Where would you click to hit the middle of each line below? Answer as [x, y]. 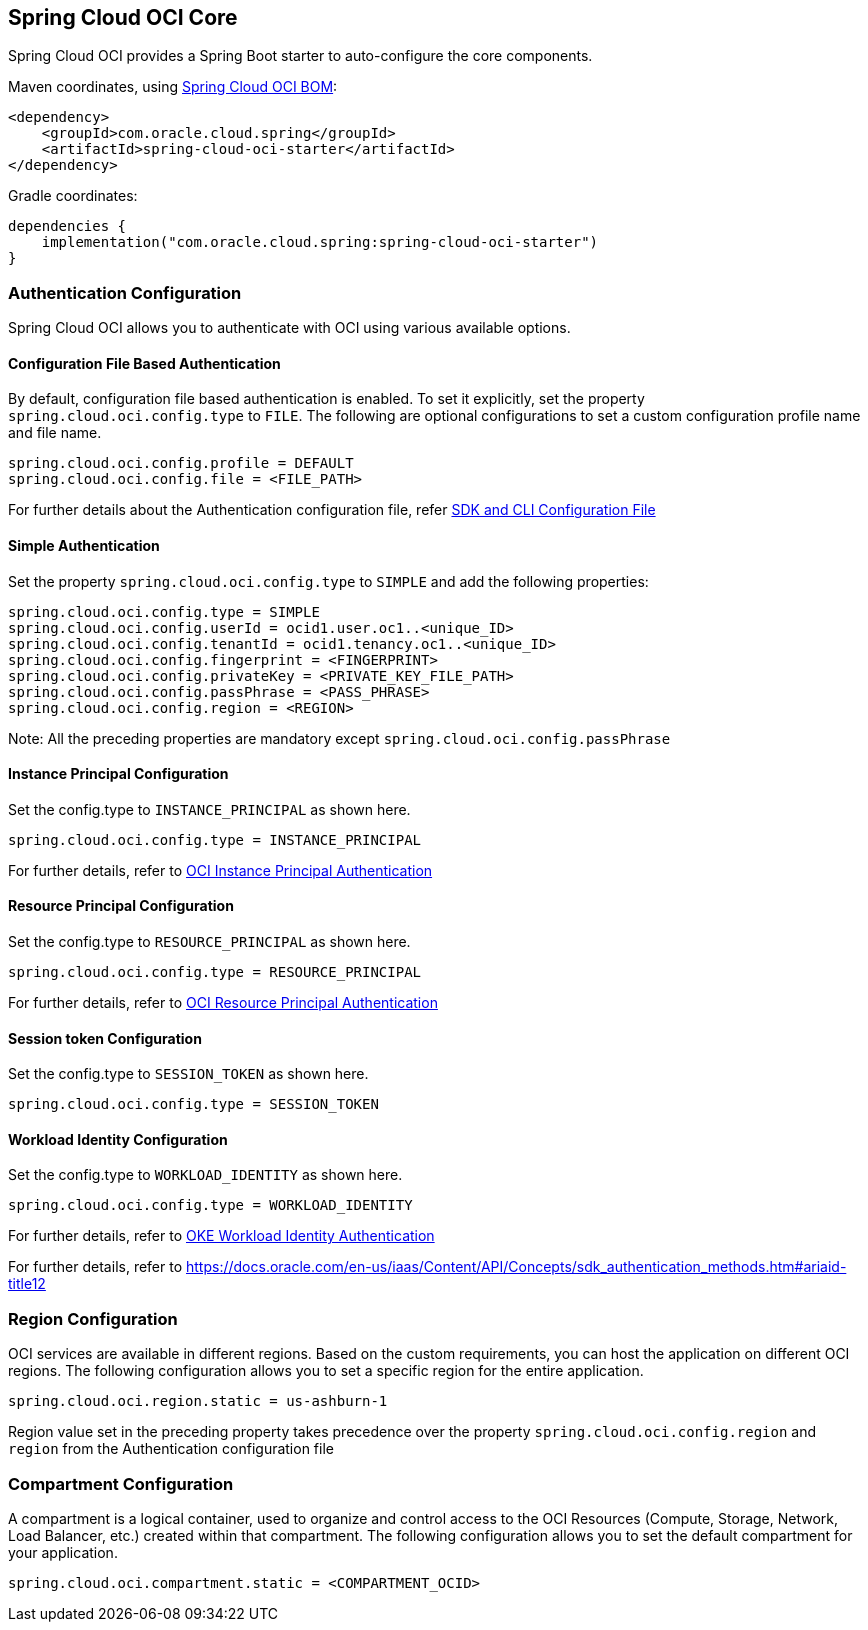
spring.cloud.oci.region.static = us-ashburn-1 [198, 1401]
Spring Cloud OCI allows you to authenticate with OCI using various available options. [289, 328]
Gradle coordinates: [73, 196]
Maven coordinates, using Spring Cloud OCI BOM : [173, 87]
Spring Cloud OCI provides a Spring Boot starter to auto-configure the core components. [300, 56]
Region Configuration [93, 1318]
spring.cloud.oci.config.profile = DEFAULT [181, 463]
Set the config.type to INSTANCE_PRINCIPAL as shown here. [209, 809]
